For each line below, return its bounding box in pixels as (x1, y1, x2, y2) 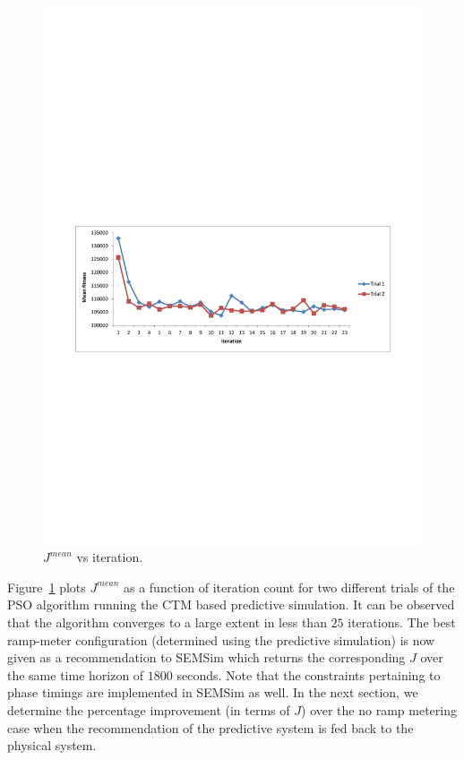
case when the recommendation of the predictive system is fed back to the (7, 718, 414, 737)
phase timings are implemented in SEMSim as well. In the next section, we (7, 683, 418, 702)
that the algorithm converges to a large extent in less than (7, 613, 327, 632)
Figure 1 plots (7, 577, 86, 596)
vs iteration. (76, 548, 143, 566)
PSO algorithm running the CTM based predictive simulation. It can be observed (7, 595, 455, 614)
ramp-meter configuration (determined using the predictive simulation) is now (7, 630, 435, 649)
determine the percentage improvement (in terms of (7, 701, 290, 720)
